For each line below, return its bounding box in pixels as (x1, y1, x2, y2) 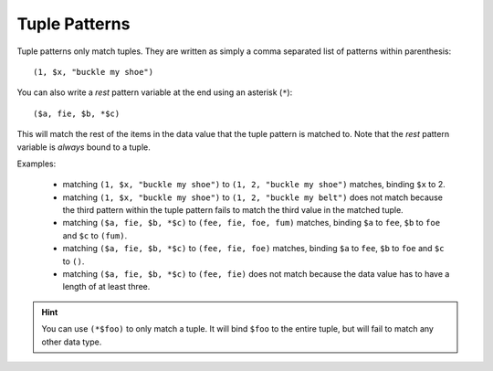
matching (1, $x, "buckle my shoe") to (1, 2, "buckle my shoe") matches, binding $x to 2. (62, 179, 446, 190)
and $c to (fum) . (62, 229, 128, 241)
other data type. (41, 336, 102, 347)
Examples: (16, 158, 57, 169)
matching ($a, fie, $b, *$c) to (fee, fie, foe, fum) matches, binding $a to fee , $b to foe (62, 217, 441, 228)
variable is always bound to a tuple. (16, 142, 151, 153)
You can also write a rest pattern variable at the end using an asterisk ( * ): (16, 87, 293, 98)
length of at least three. (62, 281, 151, 292)
